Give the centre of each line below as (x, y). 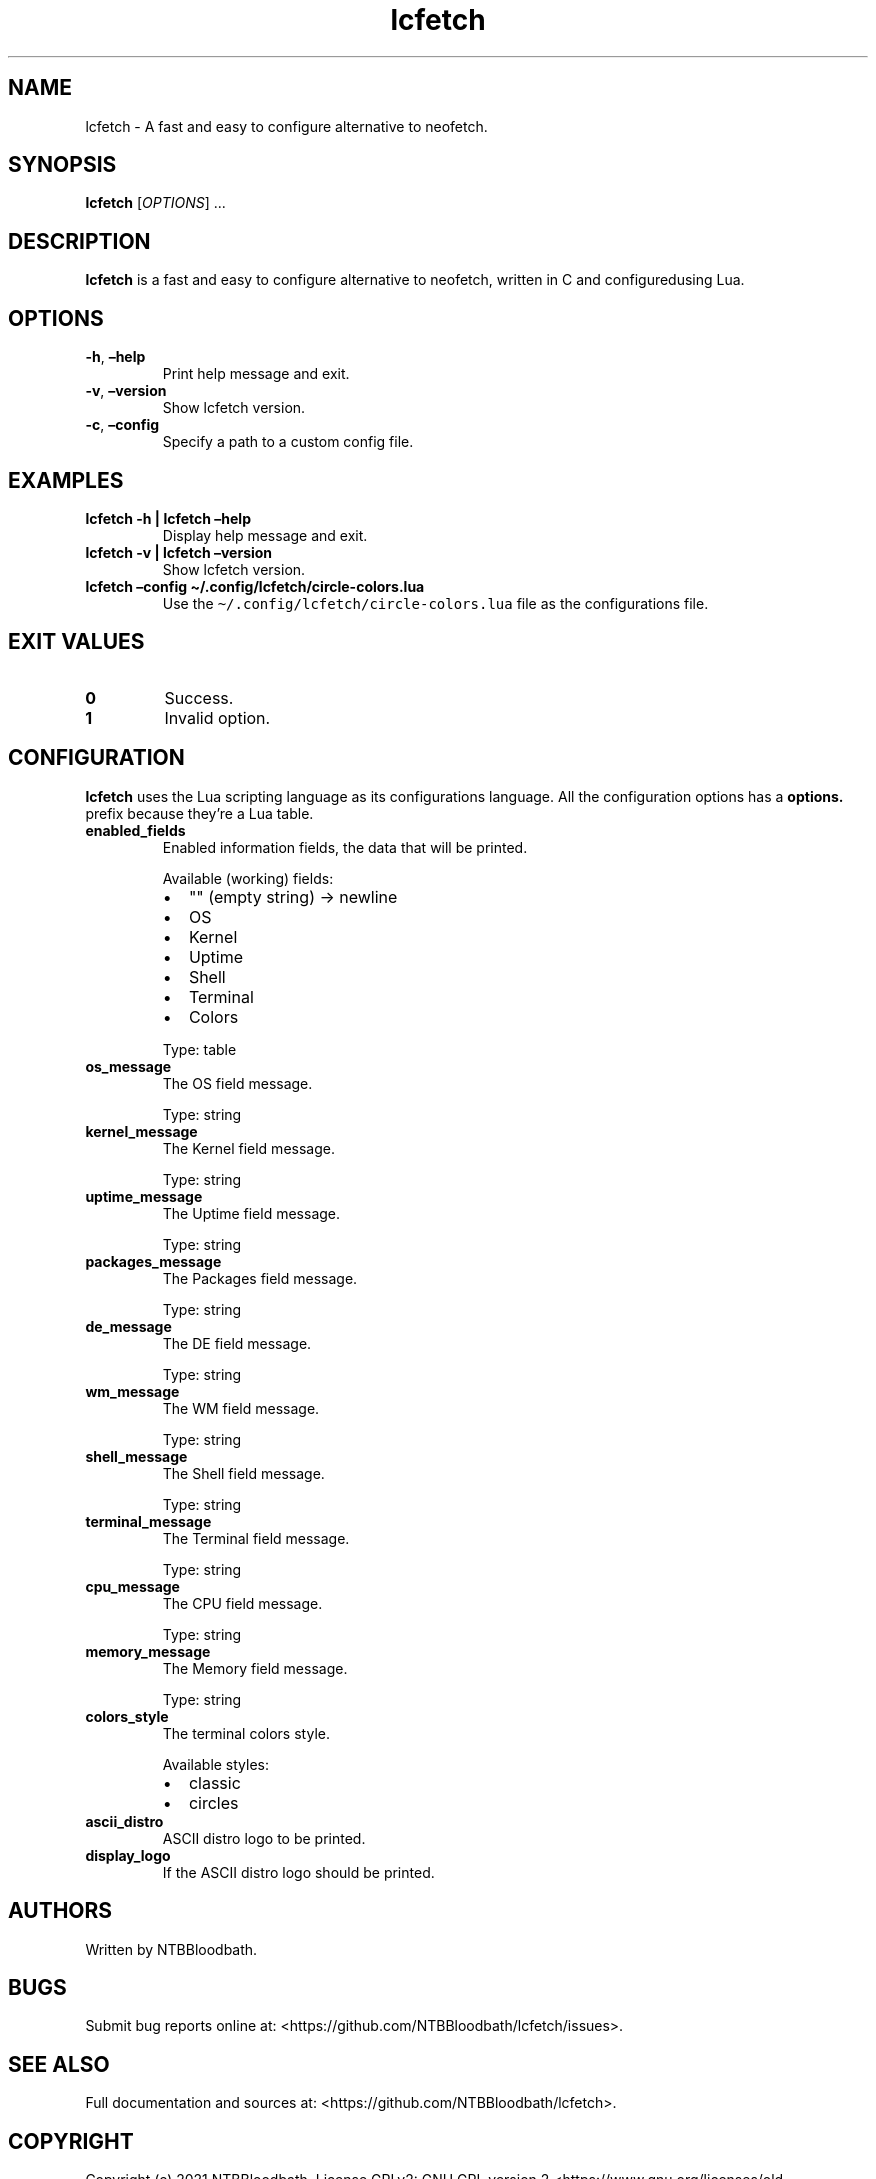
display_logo (128, 1855)
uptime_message (144, 1196)
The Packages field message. (260, 1278)
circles (213, 1802)
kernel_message (141, 1131)
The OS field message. (237, 1083)
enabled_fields (135, 830)
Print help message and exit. (256, 374)
